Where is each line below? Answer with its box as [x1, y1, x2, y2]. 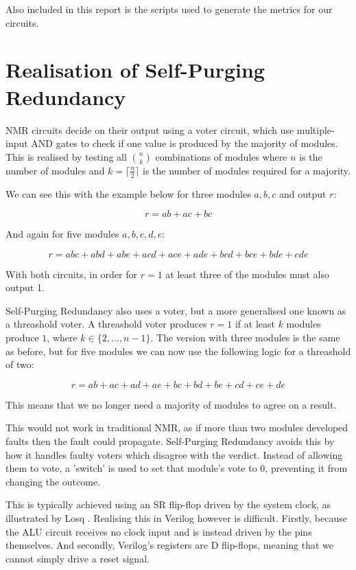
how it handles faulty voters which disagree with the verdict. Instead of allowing [5, 447, 343, 461]
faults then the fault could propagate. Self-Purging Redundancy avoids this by [5, 434, 335, 448]
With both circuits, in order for [5, 266, 137, 281]
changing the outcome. [5, 474, 101, 488]
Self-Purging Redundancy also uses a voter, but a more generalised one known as [5, 303, 346, 317]
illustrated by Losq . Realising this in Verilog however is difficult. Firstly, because [5, 511, 347, 525]
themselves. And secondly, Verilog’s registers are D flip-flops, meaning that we [5, 538, 334, 552]
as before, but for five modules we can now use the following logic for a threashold [5, 343, 351, 358]
